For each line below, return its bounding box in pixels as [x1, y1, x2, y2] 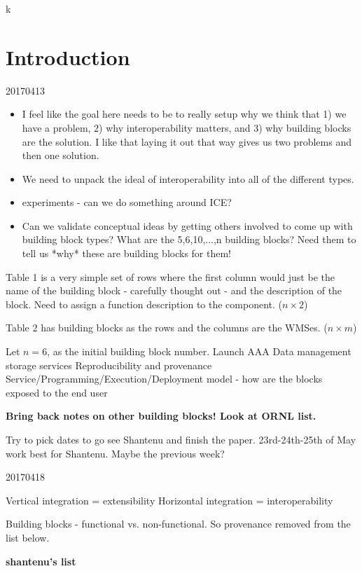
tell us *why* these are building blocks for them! [22, 246, 231, 261]
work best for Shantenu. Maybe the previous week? [6, 446, 225, 460]
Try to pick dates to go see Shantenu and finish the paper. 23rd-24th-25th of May [6, 432, 356, 446]
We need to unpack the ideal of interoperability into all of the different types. [22, 171, 354, 186]
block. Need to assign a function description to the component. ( [6, 296, 282, 311]
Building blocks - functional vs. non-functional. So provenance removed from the [6, 516, 351, 531]
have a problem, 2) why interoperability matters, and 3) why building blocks [22, 120, 351, 135]
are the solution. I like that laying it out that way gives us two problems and [22, 134, 351, 149]
